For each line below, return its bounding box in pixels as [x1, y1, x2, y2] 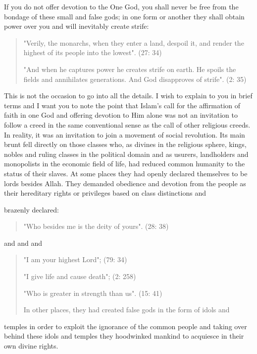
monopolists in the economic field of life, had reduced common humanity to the [4, 158, 245, 169]
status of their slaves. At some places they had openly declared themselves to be [4, 168, 248, 178]
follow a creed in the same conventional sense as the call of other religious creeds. [4, 119, 251, 130]
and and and [4, 237, 43, 248]
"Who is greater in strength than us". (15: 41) [23, 287, 162, 298]
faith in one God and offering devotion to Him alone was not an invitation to [4, 110, 238, 120]
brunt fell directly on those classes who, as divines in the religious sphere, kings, [4, 139, 247, 149]
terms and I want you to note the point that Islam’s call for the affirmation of [4, 100, 241, 110]
